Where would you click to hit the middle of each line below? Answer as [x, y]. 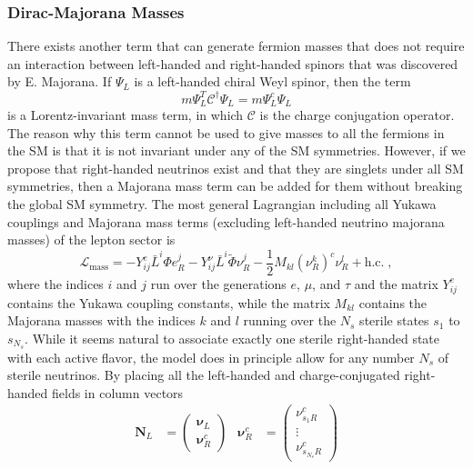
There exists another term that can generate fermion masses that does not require [236, 46]
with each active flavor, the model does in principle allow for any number [211, 357]
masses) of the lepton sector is [91, 239]
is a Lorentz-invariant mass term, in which [126, 114]
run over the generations [218, 283]
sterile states [394, 320]
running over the [290, 320]
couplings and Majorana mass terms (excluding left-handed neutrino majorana [226, 221]
